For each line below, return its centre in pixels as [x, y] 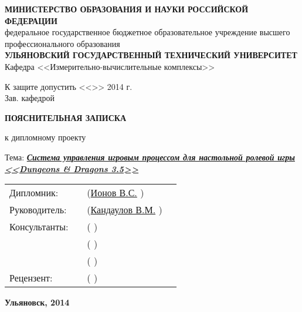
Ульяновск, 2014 [37, 302]
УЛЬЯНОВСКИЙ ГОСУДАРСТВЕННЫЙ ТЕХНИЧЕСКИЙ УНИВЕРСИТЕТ [151, 55]
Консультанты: [39, 227]
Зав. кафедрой [30, 98]
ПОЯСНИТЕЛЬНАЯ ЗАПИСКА [66, 117]
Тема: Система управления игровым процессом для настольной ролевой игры [150, 157]
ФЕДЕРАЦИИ [31, 20]
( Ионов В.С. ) [116, 193]
